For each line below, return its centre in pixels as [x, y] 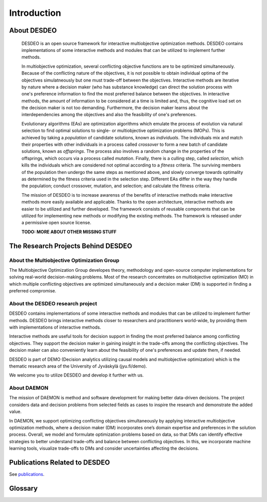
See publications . [27, 474]
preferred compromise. [33, 291]
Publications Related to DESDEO [60, 462]
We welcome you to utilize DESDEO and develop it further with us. [76, 375]
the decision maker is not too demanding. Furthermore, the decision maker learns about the [115, 108]
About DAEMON [29, 388]
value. [15, 412]
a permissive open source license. [56, 223]
